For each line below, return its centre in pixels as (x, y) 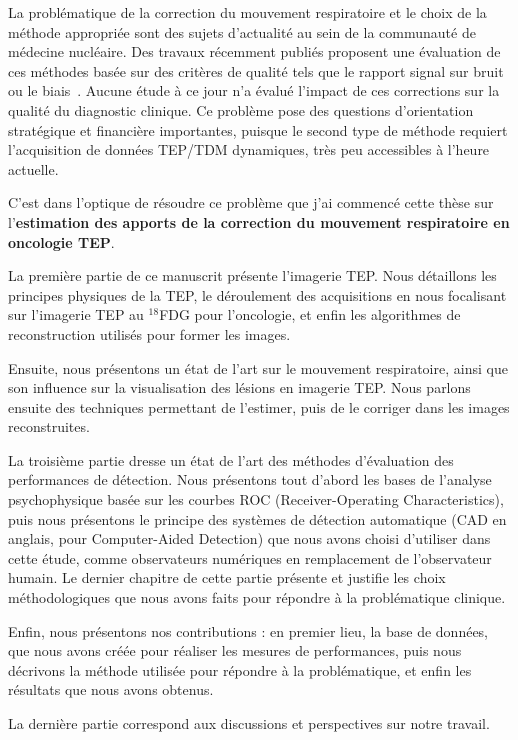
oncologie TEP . (61, 241)
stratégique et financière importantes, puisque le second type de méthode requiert (258, 129)
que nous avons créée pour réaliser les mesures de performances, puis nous (235, 650)
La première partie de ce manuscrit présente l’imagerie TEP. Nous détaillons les (252, 275)
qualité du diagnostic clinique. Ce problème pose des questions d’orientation (241, 109)
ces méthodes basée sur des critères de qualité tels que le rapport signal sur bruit (256, 70)
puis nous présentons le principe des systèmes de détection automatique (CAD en (257, 518)
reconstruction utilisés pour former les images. (149, 333)
